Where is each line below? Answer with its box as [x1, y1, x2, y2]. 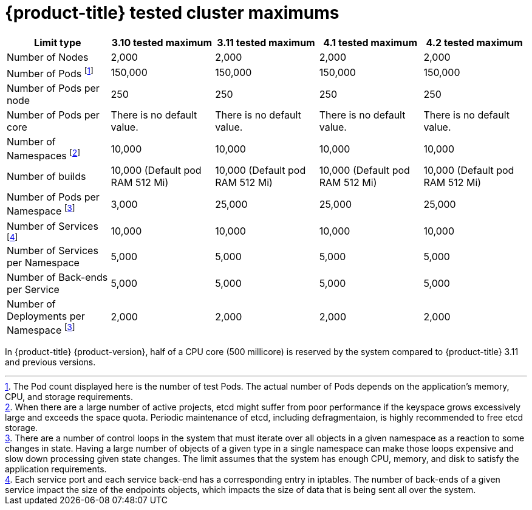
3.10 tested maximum [111, 36, 213, 49]
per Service [7, 283, 60, 295]
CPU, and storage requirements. [5, 391, 133, 402]
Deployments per [7, 309, 85, 322]
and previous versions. [5, 357, 96, 368]
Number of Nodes [7, 50, 89, 63]
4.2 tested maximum [426, 36, 523, 49]
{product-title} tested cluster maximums [5, 2, 339, 23]
